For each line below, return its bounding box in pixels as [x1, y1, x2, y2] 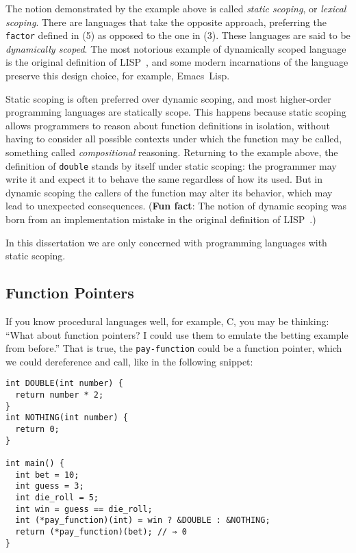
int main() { [5, 459, 64, 469]
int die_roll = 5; [15, 493, 99, 503]
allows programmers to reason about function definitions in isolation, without [5, 118, 330, 132]
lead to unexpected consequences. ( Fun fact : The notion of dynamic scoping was [5, 198, 346, 213]
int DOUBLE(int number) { [5, 378, 123, 389]
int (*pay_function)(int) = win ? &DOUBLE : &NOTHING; [15, 515, 270, 526]
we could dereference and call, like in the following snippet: [5, 354, 253, 368]
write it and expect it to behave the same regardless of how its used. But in [5, 172, 323, 186]
